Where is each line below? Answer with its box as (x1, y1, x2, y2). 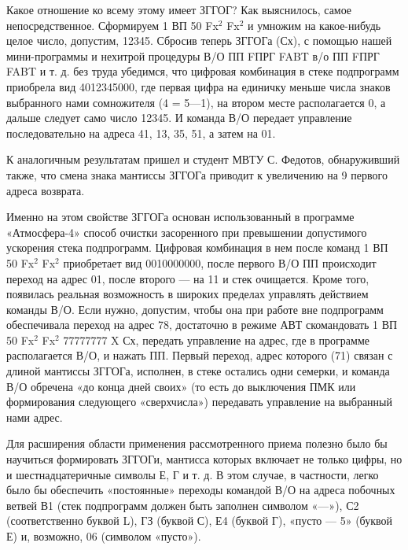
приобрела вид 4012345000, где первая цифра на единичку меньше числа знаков (6, 78, 391, 94)
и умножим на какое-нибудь (248, 17, 381, 33)
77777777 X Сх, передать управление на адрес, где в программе (63, 331, 369, 348)
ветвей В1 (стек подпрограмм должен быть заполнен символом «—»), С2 (6, 496, 359, 513)
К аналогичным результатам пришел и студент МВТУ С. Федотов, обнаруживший (6, 151, 400, 168)
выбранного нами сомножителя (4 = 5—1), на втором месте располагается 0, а (6, 94, 386, 110)
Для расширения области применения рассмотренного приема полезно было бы (6, 435, 388, 452)
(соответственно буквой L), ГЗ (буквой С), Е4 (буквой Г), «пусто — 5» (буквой (6, 512, 392, 529)
